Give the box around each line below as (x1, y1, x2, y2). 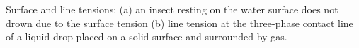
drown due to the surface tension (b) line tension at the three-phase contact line (6, 15, 353, 30)
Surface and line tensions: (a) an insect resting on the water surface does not (6, 2, 338, 16)
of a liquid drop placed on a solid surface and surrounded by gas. (6, 29, 287, 44)
